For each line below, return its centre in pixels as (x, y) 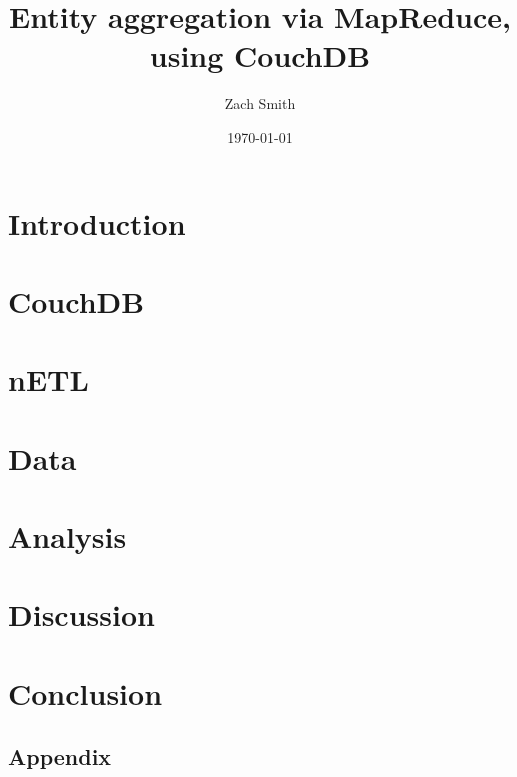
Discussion (81, 614)
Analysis (67, 536)
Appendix (60, 756)
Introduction (97, 222)
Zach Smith (260, 103)
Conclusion (85, 692)
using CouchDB (260, 55)
